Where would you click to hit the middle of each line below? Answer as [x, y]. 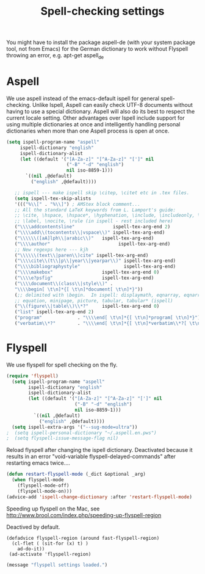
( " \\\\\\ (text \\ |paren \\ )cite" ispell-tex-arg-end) [81, 255]
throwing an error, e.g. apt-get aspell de [55, 56]
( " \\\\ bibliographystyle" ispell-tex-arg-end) [95, 267]
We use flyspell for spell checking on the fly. [62, 365]
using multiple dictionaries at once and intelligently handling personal [93, 124]
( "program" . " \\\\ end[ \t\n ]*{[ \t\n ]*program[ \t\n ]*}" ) [107, 318]
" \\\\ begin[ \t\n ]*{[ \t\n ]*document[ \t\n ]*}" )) [79, 289]
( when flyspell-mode [38, 480]
